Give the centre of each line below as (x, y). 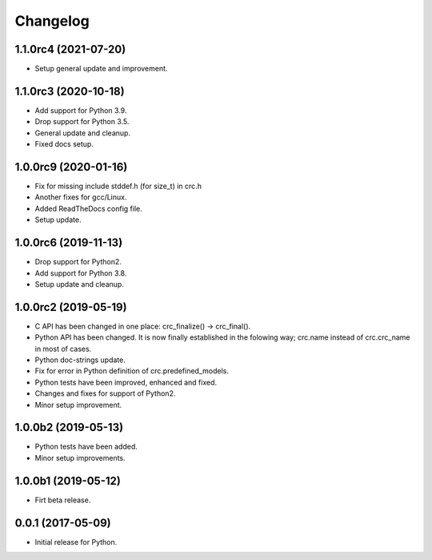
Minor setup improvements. (80, 457)
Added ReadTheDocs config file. (89, 208)
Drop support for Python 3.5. (82, 122)
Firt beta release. (63, 500)
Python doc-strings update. (80, 360)
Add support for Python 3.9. (81, 110)
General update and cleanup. (83, 133)
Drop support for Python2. (78, 262)
